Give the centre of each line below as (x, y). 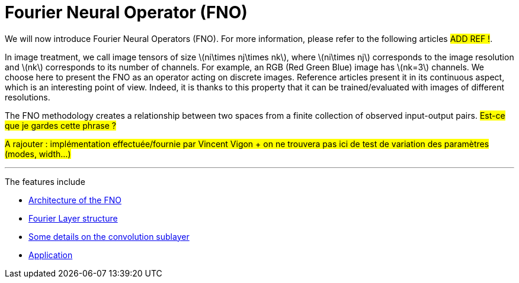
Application (51, 255)
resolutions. (28, 97)
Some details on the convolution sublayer (109, 236)
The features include (45, 181)
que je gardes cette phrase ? (60, 125)
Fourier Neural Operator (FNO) (126, 12)
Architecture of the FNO (75, 200)
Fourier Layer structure (73, 218)
